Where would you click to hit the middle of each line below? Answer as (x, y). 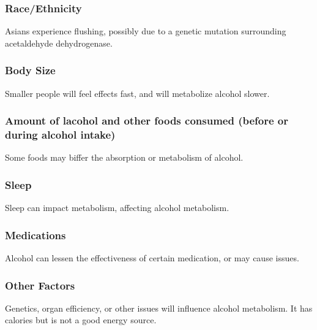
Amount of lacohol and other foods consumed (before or (147, 121)
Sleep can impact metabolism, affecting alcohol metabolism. (117, 208)
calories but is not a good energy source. (81, 320)
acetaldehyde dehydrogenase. (59, 43)
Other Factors (40, 285)
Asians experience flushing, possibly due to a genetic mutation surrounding (146, 31)
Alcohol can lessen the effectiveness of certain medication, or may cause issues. (152, 257)
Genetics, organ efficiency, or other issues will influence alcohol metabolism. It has (159, 308)
